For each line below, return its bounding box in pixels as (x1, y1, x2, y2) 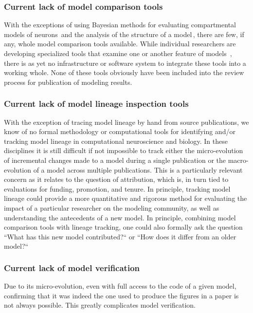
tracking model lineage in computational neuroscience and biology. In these (4, 136, 228, 146)
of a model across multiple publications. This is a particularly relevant (33, 164, 243, 175)
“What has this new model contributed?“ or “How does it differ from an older (4, 231, 236, 241)
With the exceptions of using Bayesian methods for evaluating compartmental (4, 20, 236, 30)
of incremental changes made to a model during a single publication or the (4, 155, 226, 165)
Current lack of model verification (4, 261, 140, 274)
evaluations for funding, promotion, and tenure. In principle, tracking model (4, 183, 231, 194)
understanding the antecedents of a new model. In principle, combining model (4, 212, 236, 222)
